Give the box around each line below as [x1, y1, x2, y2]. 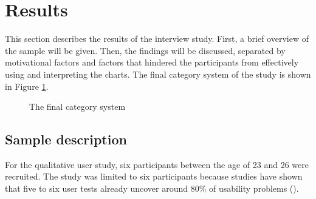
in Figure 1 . [5, 79, 49, 92]
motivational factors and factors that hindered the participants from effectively [5, 56, 299, 69]
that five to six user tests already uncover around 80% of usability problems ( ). [5, 182, 299, 195]
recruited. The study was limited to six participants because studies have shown [5, 170, 303, 183]
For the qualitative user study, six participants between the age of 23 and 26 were [5, 158, 309, 170]
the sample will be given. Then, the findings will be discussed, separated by [5, 44, 286, 56]
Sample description [5, 130, 127, 149]
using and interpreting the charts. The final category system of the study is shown [5, 67, 311, 80]
